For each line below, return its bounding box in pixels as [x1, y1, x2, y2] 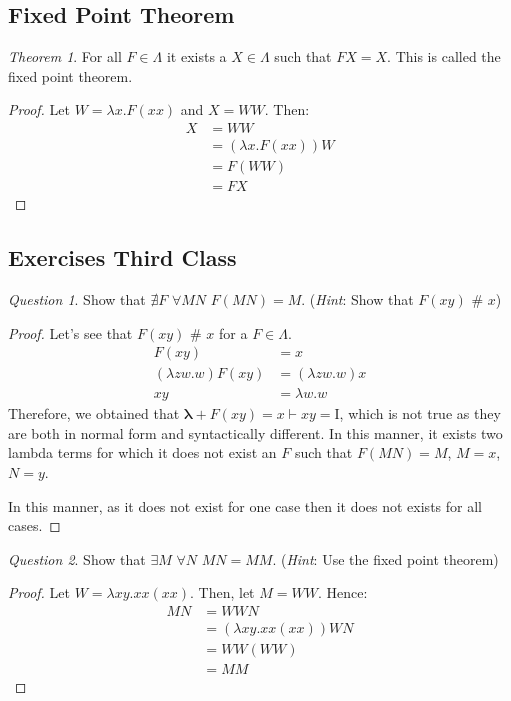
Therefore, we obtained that [8, 403, 180, 424]
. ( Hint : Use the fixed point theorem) [272, 548, 499, 569]
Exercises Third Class [8, 242, 237, 273]
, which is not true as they [339, 403, 501, 424]
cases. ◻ [8, 515, 61, 536]
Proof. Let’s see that [8, 322, 133, 343]
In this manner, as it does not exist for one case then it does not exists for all [8, 495, 482, 516]
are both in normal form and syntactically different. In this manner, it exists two [8, 422, 503, 443]
